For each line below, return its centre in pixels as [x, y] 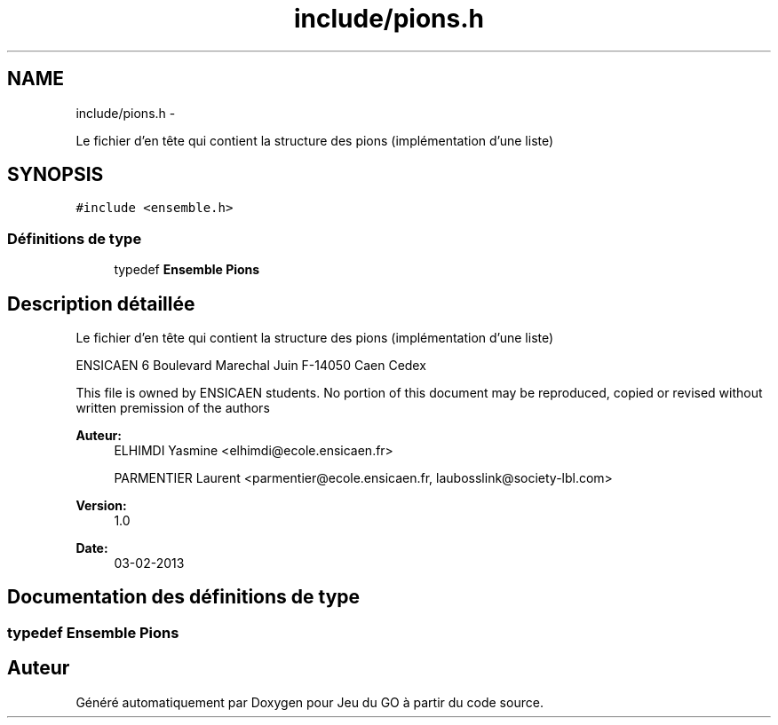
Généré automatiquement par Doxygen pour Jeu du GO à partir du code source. [310, 702]
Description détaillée [101, 303]
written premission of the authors [173, 408]
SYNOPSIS [56, 175]
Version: [101, 506]
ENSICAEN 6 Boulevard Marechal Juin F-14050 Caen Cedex [251, 366]
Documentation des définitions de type [184, 597]
